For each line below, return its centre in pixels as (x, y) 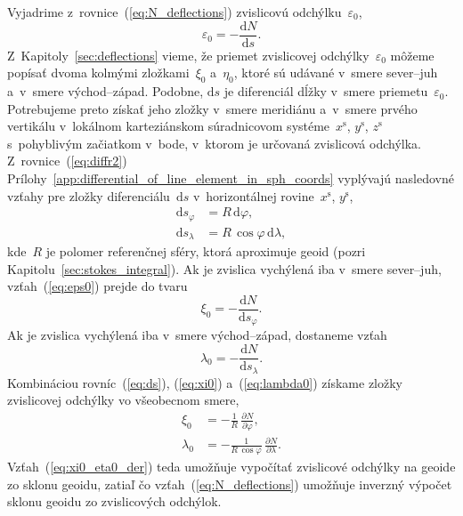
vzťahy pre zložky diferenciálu (89, 195)
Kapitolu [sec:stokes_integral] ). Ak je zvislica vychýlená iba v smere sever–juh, (224, 268)
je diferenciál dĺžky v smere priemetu (326, 91)
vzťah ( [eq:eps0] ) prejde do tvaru (97, 286)
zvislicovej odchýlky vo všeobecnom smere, (123, 400)
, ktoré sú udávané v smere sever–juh (336, 73)
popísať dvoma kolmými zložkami (98, 73)
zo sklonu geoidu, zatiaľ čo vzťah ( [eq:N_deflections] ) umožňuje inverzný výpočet (230, 484)
